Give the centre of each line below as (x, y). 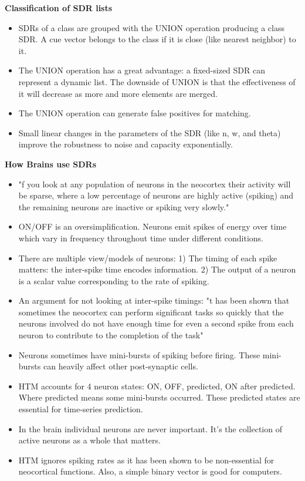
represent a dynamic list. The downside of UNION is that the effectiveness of (157, 81)
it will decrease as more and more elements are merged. (118, 93)
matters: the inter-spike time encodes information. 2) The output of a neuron (157, 269)
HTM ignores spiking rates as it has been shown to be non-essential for (146, 460)
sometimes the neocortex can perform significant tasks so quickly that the (151, 312)
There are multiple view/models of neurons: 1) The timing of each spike (148, 258)
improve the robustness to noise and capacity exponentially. (126, 144)
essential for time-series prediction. (81, 409)
